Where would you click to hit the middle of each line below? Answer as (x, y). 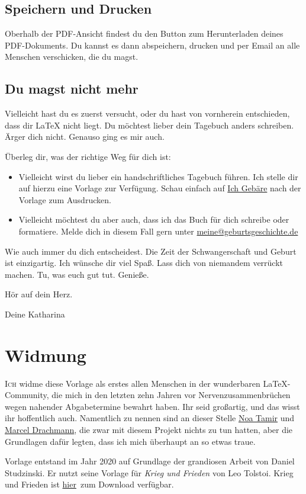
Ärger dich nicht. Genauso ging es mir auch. (85, 137)
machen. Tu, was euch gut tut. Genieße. (77, 274)
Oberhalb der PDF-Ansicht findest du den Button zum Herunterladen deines (144, 33)
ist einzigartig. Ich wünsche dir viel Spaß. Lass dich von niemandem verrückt (144, 263)
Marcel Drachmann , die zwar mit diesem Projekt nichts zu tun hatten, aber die (149, 429)
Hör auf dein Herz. (39, 294)
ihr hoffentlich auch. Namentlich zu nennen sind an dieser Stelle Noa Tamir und (150, 418)
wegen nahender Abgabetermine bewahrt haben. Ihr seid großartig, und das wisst (152, 406)
